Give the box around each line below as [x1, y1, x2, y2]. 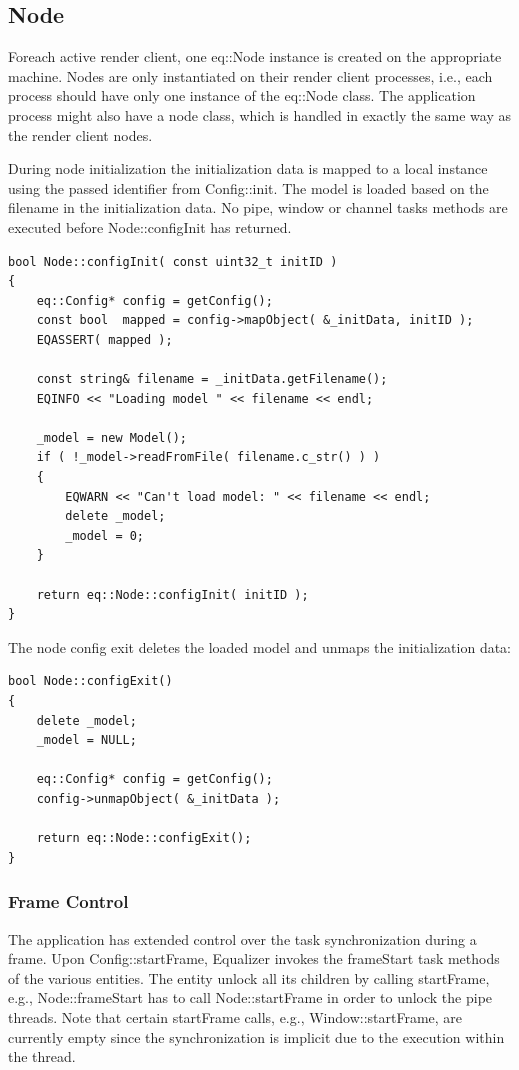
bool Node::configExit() [8, 674, 173, 689]
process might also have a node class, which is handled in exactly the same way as [8, 104, 512, 125]
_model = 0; [65, 528, 145, 543]
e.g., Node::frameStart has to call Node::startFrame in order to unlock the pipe [8, 987, 493, 1008]
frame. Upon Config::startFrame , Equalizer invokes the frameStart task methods [8, 948, 500, 969]
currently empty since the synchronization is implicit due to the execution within [8, 1026, 505, 1047]
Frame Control [8, 889, 129, 914]
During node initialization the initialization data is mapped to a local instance [8, 158, 488, 179]
